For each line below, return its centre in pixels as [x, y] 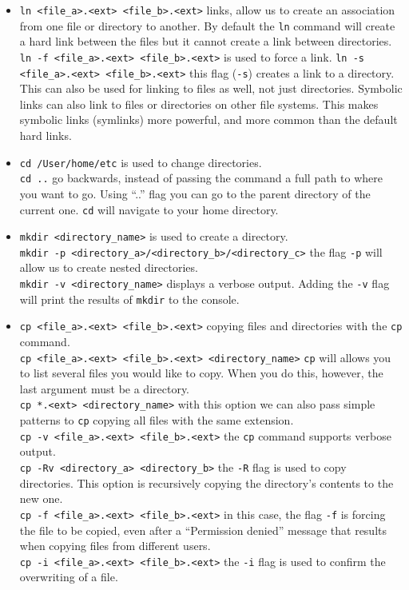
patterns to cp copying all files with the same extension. [157, 420]
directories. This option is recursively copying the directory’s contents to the [206, 482]
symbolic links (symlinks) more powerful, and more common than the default [208, 120]
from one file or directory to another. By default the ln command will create [207, 25]
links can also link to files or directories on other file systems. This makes [199, 104]
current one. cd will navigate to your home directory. [149, 209]
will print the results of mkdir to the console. [129, 299]
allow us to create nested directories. [109, 267]
